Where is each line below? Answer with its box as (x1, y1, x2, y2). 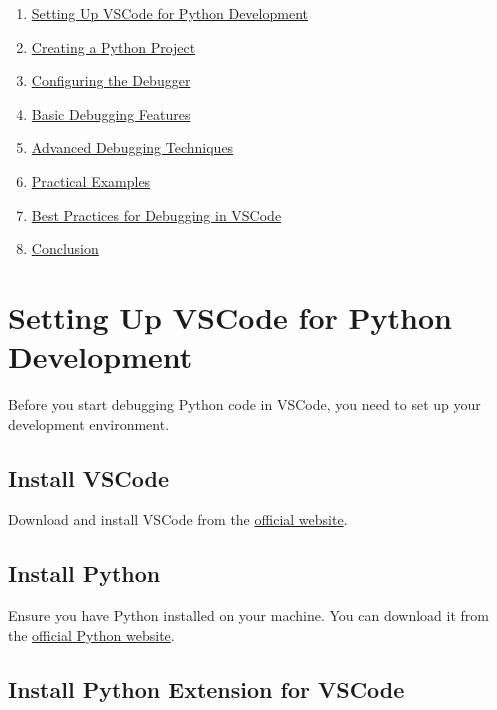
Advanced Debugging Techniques (31, 137, 234, 158)
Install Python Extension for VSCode (8, 673, 405, 704)
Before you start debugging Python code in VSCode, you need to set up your (8, 394, 481, 415)
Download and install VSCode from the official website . (8, 509, 348, 530)
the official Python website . (8, 624, 175, 645)
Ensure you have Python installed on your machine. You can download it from (8, 605, 489, 626)
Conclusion (31, 238, 99, 259)
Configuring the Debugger (31, 70, 191, 91)
